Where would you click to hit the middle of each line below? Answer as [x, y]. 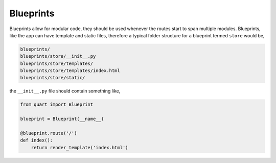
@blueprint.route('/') [49, 133]
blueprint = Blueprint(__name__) [62, 119]
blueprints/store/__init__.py [58, 56]
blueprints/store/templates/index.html [70, 71]
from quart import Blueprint [57, 104]
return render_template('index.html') [79, 147]
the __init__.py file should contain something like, [65, 91]
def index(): [37, 140]
